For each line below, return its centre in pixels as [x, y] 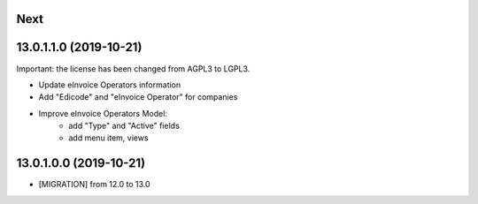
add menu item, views [109, 138]
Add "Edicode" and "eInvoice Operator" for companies [138, 97]
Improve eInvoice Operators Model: [103, 113]
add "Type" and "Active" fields [124, 126]
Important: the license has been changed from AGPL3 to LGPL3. [133, 68]
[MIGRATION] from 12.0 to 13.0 [94, 185]
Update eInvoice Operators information [110, 85]
